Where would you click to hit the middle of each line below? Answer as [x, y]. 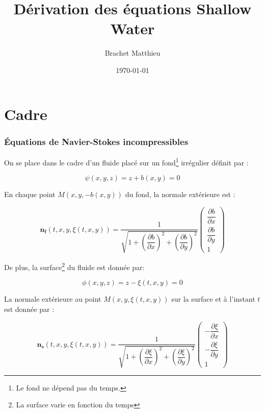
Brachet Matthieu [132, 53]
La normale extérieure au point [53, 299]
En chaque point [30, 194]
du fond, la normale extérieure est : [180, 194]
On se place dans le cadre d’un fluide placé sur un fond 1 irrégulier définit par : [126, 161]
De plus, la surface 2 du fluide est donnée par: [74, 266]
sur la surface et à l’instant [213, 299]
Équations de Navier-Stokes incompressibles [96, 141]
